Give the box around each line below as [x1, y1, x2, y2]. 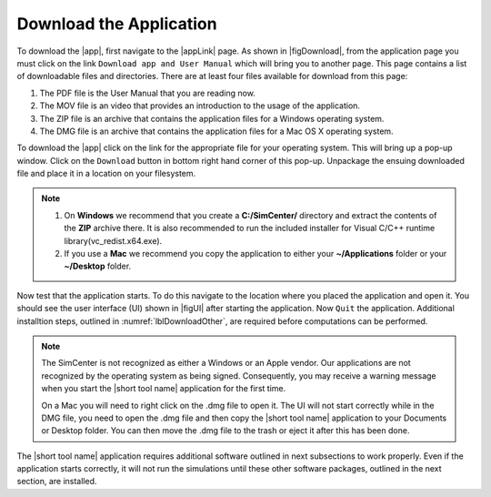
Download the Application [16, 14, 217, 34]
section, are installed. [16, 476, 97, 487]
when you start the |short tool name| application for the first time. [41, 383, 286, 394]
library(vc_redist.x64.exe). [64, 235, 163, 246]
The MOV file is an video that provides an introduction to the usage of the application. [39, 100, 361, 111]
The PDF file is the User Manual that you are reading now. [39, 87, 256, 98]
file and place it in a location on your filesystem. [16, 168, 196, 179]
